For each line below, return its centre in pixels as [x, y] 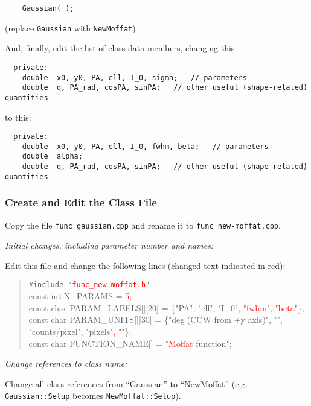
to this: [18, 117]
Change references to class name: [66, 363]
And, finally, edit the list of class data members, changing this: [121, 48]
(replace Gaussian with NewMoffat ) [70, 27]
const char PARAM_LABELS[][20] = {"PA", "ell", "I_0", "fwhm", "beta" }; [166, 307]
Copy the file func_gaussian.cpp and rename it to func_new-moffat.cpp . [143, 225]
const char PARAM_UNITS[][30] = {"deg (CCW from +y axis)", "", [155, 319]
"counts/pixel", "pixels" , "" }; [80, 331]
